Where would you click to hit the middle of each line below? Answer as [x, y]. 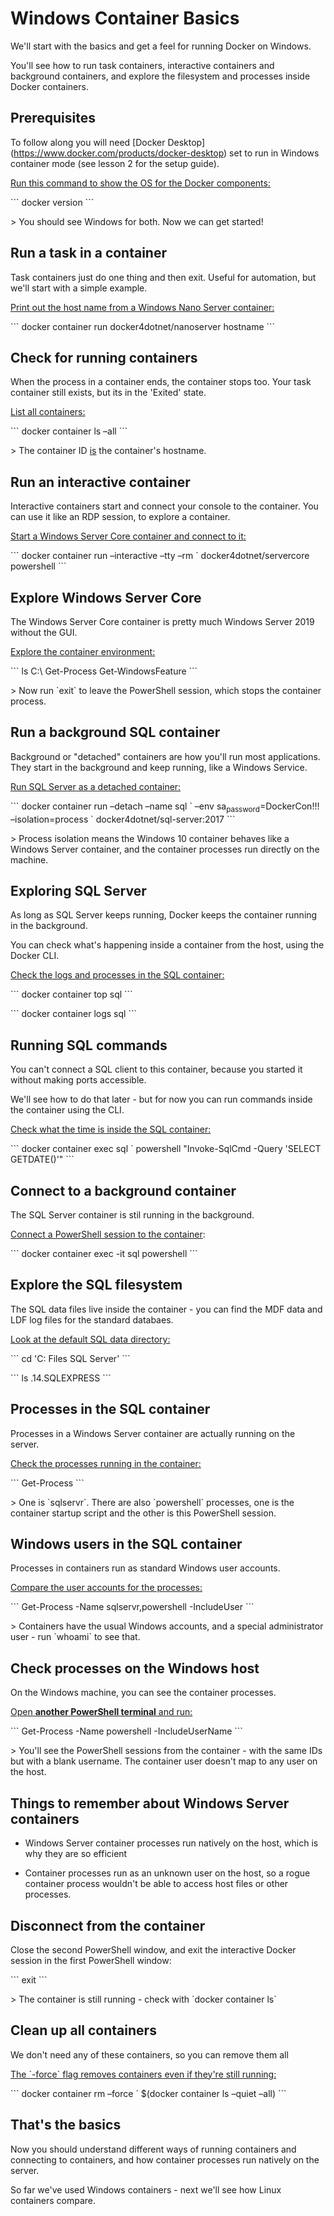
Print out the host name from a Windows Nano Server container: [142, 307]
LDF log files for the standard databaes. [92, 1319]
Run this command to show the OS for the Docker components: [140, 183]
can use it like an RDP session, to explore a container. [120, 517]
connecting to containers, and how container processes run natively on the [165, 2159]
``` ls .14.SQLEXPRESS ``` [61, 1378]
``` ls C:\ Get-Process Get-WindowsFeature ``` [104, 671]
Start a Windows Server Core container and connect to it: [128, 536]
